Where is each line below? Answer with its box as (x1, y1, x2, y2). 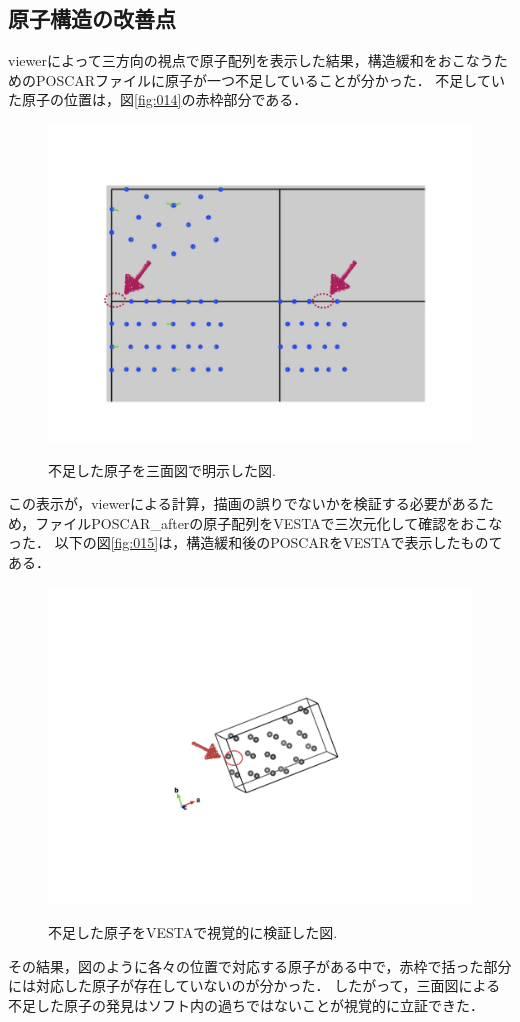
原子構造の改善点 (8, 3, 176, 34)
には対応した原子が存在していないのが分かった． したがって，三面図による (8, 975, 501, 996)
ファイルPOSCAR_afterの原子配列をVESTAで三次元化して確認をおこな (35, 512, 503, 533)
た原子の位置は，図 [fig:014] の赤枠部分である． (8, 89, 308, 110)
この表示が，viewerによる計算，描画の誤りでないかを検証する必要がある (8, 493, 480, 514)
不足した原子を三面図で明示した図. (48, 459, 276, 480)
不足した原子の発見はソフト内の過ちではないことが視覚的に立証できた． (8, 994, 484, 1015)
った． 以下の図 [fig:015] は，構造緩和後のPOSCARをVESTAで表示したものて (8, 532, 503, 553)
